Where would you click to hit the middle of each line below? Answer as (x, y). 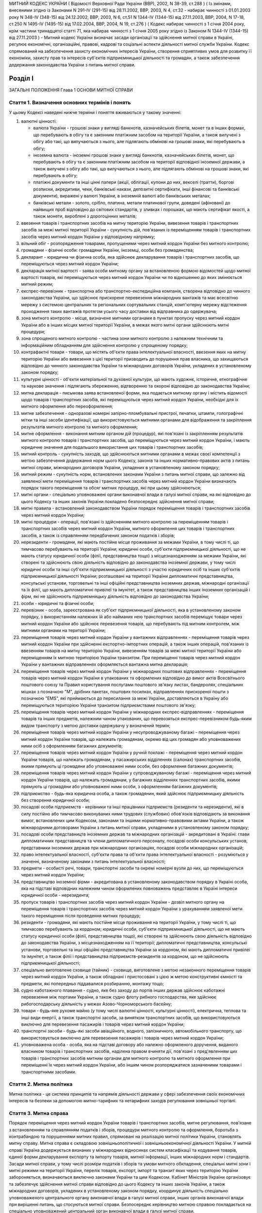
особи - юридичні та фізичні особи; (58, 603)
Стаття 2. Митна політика (41, 1084)
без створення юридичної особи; (56, 800)
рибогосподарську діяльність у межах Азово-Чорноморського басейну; (97, 1004)
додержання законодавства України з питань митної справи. (72, 65)
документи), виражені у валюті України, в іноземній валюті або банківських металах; (122, 196)
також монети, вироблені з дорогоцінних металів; (85, 216)
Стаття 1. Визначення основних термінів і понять (70, 103)
